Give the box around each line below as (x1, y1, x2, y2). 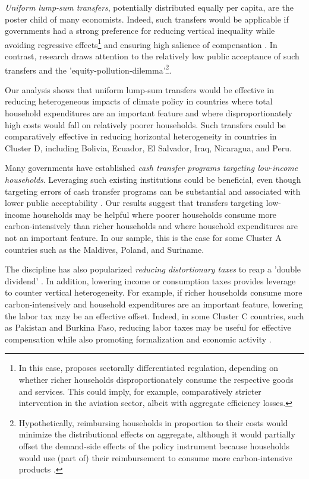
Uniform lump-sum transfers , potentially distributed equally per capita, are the (5, 1, 294, 13)
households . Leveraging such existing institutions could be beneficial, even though (5, 173, 301, 186)
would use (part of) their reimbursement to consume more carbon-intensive (18, 451, 292, 464)
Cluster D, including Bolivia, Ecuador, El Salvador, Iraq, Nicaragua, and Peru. (5, 141, 292, 154)
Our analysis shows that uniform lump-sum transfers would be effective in (5, 83, 274, 96)
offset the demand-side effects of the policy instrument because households (18, 439, 289, 452)
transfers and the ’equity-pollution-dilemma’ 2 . (5, 62, 172, 76)
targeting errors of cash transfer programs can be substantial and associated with (5, 185, 301, 197)
